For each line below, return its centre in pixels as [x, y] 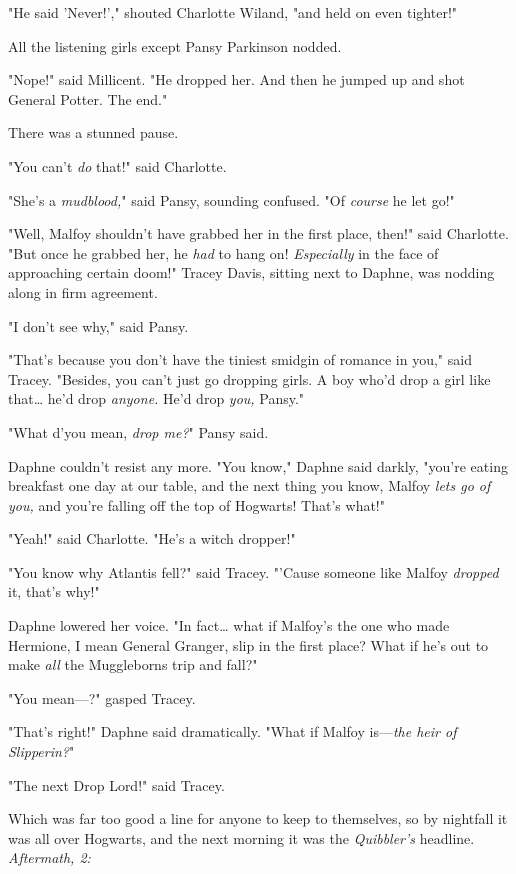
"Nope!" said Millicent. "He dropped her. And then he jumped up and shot [236, 79]
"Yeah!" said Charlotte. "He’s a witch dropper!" [152, 538]
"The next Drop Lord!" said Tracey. [116, 784]
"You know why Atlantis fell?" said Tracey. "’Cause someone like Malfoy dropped [253, 571]
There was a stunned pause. [93, 132]
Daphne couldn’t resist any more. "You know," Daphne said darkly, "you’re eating [258, 465]
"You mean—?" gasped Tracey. [102, 697]
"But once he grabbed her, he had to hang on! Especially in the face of [223, 252]
